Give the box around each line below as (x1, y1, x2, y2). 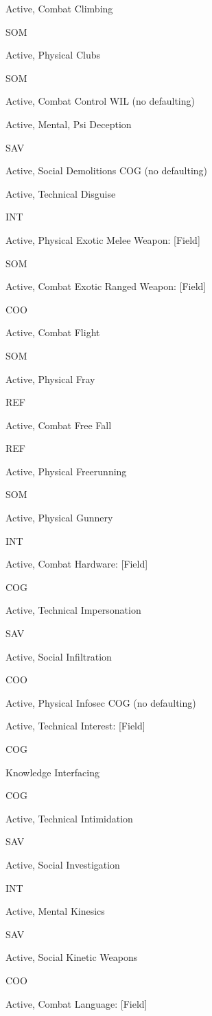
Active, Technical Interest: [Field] (5, 718, 145, 733)
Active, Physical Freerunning (5, 464, 127, 478)
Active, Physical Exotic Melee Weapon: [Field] (5, 232, 200, 247)
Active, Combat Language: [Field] (5, 996, 148, 1010)
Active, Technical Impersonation (5, 603, 141, 617)
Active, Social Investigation (5, 857, 120, 871)
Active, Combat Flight (5, 325, 100, 340)
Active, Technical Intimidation (5, 811, 133, 825)
